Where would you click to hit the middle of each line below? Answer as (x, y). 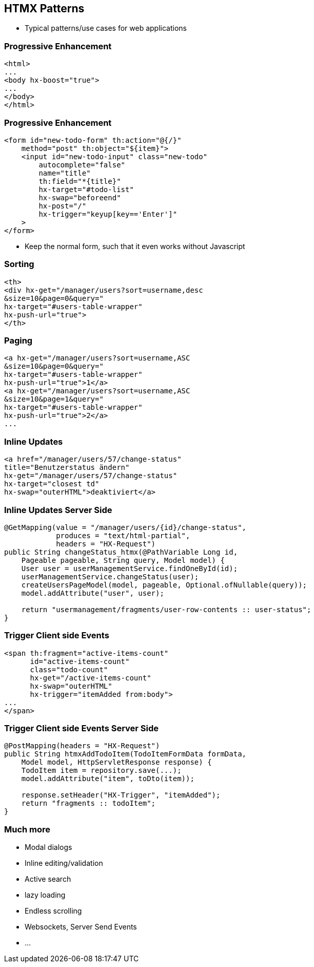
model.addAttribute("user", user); (93, 593)
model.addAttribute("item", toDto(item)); (108, 779)
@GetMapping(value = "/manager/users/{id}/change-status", (125, 527)
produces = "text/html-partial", (123, 535)
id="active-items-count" (80, 661)
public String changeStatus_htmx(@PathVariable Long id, (121, 552)
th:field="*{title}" (80, 181)
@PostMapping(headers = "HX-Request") (82, 746)
